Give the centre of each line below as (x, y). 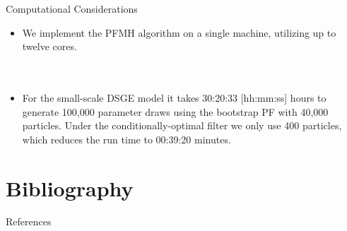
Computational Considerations (72, 8)
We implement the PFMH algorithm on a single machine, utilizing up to (179, 32)
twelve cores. (49, 46)
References (29, 221)
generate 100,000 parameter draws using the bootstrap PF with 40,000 (175, 111)
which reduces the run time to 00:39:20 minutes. (127, 139)
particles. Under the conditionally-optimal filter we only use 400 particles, (182, 125)
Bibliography (70, 188)
